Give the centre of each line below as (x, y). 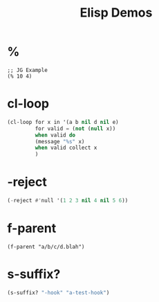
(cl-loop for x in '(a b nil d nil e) (63, 122)
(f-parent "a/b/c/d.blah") (46, 247)
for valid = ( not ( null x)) (75, 128)
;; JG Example (28, 70)
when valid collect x (66, 148)
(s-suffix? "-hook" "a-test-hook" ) (58, 292)
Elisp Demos (116, 13)
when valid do (55, 135)
